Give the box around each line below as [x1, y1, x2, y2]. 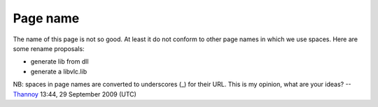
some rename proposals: [13, 44, 85, 52]
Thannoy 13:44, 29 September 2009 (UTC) [13, 90, 136, 98]
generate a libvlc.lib [30, 67, 87, 76]
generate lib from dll [30, 57, 89, 66]
